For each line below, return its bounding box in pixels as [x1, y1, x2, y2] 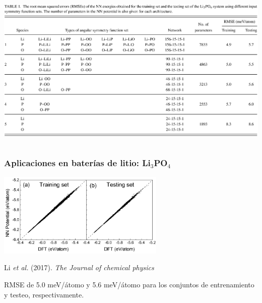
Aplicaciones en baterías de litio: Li [4, 157, 151, 169]
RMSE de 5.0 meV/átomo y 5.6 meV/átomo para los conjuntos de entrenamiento [4, 279, 254, 289]
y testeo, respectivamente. [4, 289, 84, 299]
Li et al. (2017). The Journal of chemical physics [4, 262, 154, 273]
